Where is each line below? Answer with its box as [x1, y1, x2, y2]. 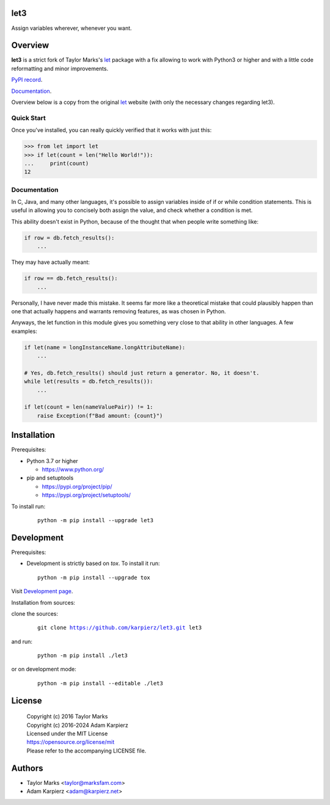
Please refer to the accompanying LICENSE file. [26, 747, 147, 754]
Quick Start [11, 114, 46, 122]
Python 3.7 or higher [26, 457, 79, 464]
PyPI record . [11, 76, 43, 84]
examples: [11, 327, 38, 335]
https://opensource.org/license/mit [26, 738, 115, 746]
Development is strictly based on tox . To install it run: [26, 559, 160, 567]
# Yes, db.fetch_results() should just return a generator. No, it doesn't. [24, 370, 260, 376]
